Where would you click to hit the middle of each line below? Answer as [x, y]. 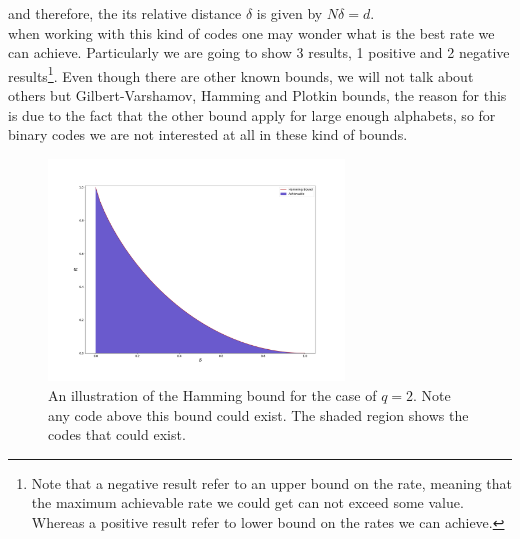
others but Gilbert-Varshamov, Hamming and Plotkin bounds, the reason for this [257, 95]
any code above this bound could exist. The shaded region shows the [258, 414]
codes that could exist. [117, 434]
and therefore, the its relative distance [125, 13]
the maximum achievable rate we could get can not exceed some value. [247, 502]
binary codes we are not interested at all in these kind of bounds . [208, 134]
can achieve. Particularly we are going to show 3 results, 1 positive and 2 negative [259, 52]
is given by [289, 13]
